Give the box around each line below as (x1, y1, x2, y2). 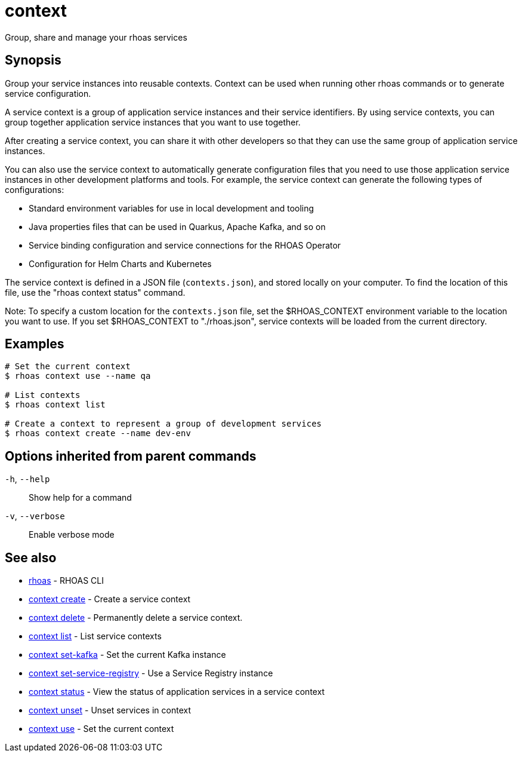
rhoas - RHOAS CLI (29, 575, 104, 586)
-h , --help (5, 474, 50, 485)
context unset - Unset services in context (29, 705, 191, 716)
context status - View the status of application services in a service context (29, 686, 325, 697)
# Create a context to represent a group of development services (5, 419, 322, 429)
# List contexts (5, 390, 81, 400)
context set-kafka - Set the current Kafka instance (29, 649, 226, 660)
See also (5, 550, 57, 565)
